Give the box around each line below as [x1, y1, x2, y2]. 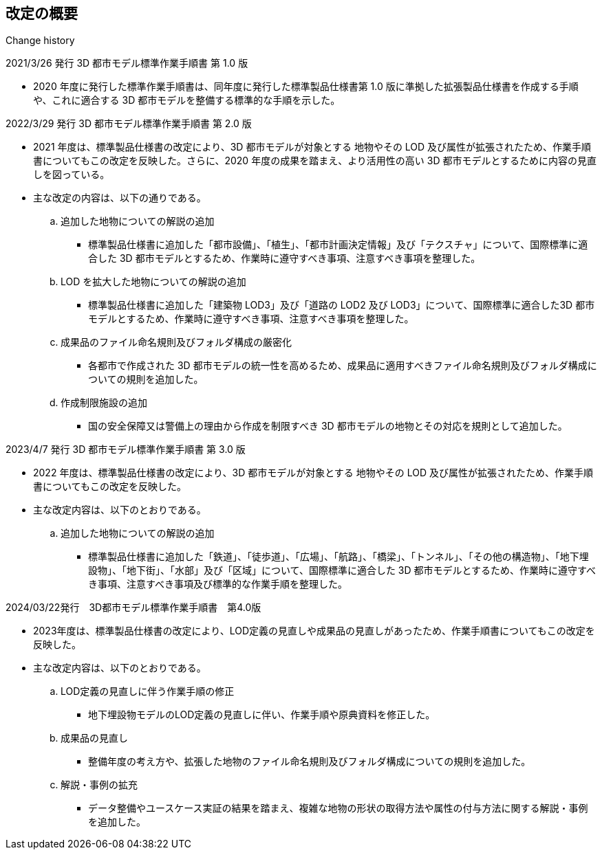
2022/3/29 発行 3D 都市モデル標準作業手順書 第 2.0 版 [6, 118, 252, 130]
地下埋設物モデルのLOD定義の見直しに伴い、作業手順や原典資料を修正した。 [88, 709, 436, 721]
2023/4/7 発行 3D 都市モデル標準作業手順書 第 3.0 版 [6, 443, 246, 456]
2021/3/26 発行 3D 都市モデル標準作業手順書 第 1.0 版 [6, 57, 248, 69]
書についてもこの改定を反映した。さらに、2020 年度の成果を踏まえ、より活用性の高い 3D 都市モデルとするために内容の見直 [33, 155, 597, 167]
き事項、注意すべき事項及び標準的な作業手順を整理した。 [88, 578, 348, 590]
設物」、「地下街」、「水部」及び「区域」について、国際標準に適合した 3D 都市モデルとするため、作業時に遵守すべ [88, 564, 596, 577]
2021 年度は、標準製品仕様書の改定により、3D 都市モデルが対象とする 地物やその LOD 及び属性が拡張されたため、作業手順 [33, 141, 592, 153]
